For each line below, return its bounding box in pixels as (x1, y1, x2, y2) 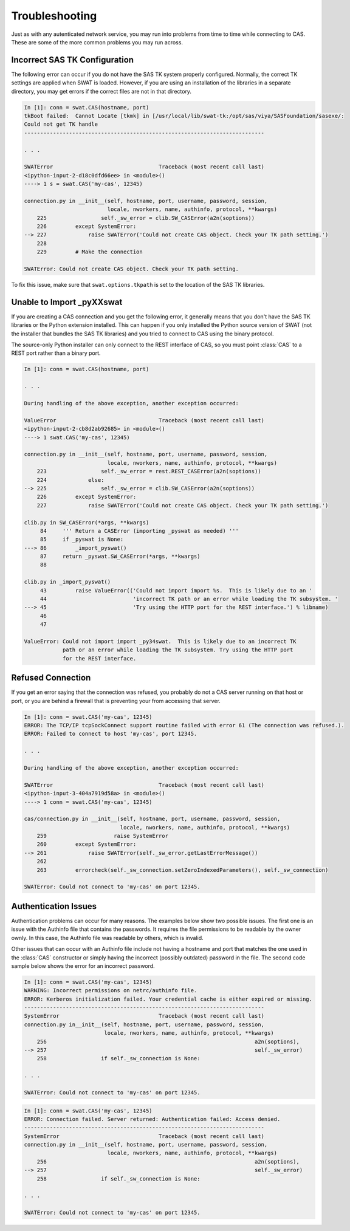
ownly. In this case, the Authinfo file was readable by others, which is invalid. (11, 934, 204, 941)
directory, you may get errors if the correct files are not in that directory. (11, 87, 191, 95)
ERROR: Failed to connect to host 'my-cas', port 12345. (24, 730, 197, 738)
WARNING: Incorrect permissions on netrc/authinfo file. (24, 987, 197, 994)
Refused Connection (11, 673, 91, 683)
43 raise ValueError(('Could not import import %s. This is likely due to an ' (39, 587, 313, 594)
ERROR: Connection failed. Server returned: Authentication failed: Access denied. (24, 1116, 281, 1122)
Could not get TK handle (24, 121, 98, 128)
